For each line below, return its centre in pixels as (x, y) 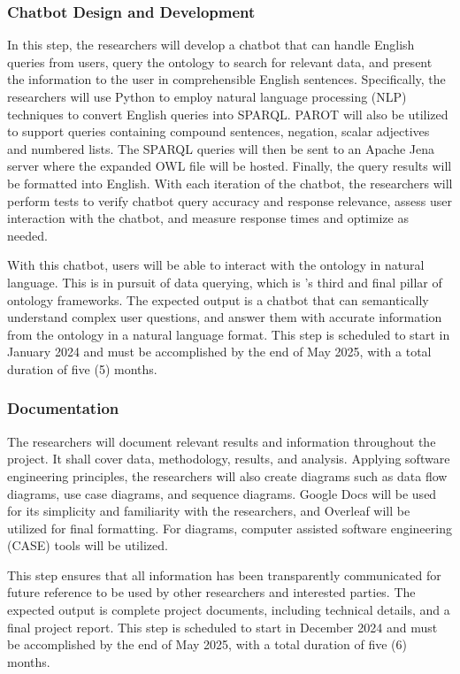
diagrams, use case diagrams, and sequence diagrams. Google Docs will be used (222, 493)
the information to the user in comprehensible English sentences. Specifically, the (226, 79)
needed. (27, 235)
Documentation (63, 408)
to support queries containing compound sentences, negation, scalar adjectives (218, 131)
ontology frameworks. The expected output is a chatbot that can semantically (218, 299)
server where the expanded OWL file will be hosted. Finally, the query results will (230, 166)
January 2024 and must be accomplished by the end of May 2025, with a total (219, 352)
